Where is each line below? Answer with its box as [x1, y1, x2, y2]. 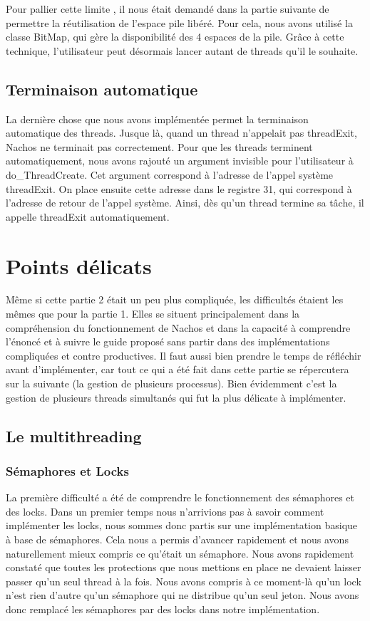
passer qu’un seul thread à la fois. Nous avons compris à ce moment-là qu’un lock [6, 573, 361, 588]
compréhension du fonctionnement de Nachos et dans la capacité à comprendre [6, 320, 351, 335]
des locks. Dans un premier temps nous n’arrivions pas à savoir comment [6, 503, 324, 518]
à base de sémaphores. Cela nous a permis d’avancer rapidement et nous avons [6, 531, 349, 546]
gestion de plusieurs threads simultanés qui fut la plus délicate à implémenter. [6, 390, 346, 405]
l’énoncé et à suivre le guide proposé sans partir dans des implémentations [6, 334, 330, 349]
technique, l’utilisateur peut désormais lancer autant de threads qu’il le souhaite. [6, 43, 359, 58]
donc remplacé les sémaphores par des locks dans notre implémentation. [6, 601, 320, 616]
